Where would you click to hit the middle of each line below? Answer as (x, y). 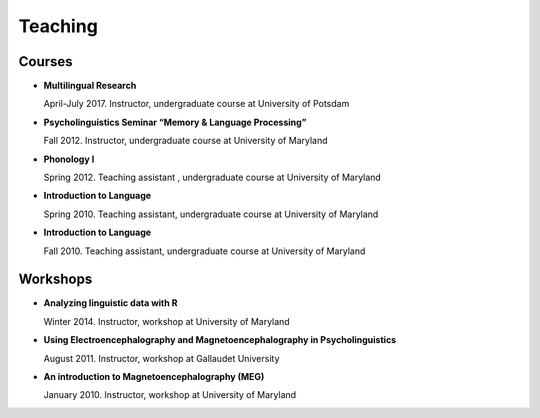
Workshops (55, 279)
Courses (46, 61)
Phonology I (69, 159)
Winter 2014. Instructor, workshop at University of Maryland (166, 321)
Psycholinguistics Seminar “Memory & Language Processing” (175, 122)
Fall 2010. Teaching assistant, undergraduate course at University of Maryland (204, 251)
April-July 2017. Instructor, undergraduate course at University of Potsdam (196, 104)
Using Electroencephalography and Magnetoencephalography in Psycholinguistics (220, 340)
